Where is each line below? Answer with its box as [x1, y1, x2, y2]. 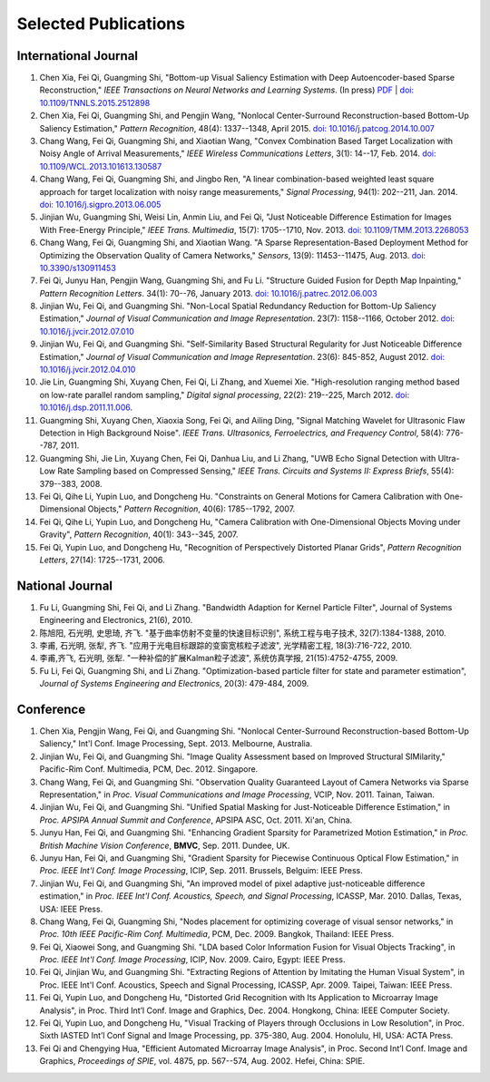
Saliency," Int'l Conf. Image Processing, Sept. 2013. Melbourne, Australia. [39, 738, 313, 749]
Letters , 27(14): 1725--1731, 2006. [39, 554, 165, 565]
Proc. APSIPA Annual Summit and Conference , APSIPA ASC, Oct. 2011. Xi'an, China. [39, 814, 353, 825]
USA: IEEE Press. [39, 903, 103, 914]
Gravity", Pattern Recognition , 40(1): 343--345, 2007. [39, 529, 239, 540]
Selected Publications [16, 14, 186, 34]
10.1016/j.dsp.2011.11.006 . [39, 402, 133, 413]
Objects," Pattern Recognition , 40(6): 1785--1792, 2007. [87, 503, 296, 514]
